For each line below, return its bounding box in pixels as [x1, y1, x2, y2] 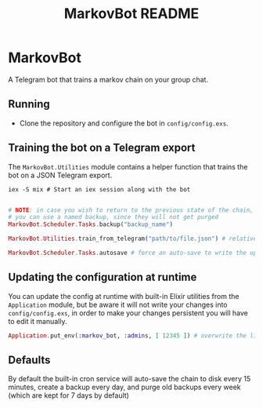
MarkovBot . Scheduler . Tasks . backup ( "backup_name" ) [8, 220, 174, 228]
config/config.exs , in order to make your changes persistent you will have [8, 308, 249, 318]
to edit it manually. [8, 316, 67, 326]
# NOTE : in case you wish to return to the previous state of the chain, [8, 206, 254, 214]
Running [8, 97, 51, 111]
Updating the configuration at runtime [8, 271, 197, 284]
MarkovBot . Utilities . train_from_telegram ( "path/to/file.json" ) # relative [8, 235, 258, 243]
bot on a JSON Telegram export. [8, 170, 113, 180]
